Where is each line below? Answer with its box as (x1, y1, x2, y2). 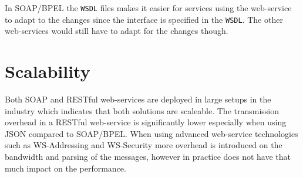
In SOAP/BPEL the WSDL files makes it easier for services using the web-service (5, 2, 292, 13)
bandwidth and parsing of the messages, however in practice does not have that (5, 150, 291, 162)
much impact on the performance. (5, 162, 126, 174)
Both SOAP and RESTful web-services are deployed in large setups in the (5, 93, 271, 105)
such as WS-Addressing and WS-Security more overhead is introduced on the (5, 139, 282, 151)
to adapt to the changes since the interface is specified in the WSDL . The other (5, 13, 283, 25)
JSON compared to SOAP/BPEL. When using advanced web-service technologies (5, 127, 298, 139)
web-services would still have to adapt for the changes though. (5, 25, 228, 37)
